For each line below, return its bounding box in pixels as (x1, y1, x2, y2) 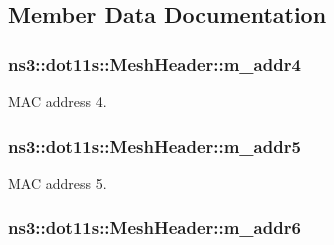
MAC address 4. (8, 91, 107, 111)
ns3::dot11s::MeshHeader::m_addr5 (8, 133, 301, 158)
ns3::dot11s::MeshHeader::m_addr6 (8, 215, 301, 240)
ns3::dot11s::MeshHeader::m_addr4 (8, 51, 301, 76)
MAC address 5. (8, 172, 107, 193)
